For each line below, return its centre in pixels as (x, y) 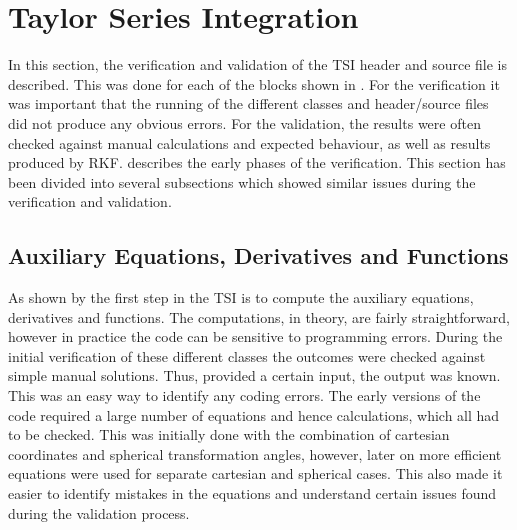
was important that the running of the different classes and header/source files (248, 103)
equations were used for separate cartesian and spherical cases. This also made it (255, 473)
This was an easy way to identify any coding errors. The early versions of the (244, 395)
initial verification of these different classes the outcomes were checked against (247, 355)
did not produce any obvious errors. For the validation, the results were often (244, 122)
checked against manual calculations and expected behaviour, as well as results (249, 142)
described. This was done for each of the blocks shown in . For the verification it (254, 83)
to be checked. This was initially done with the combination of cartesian (229, 434)
